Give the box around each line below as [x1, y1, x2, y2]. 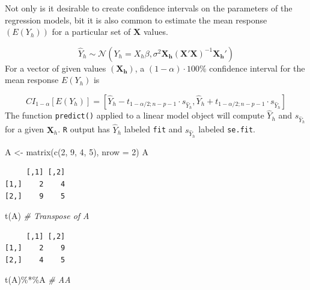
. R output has [58, 123, 110, 135]
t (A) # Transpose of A [5, 209, 90, 222]
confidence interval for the [209, 61, 305, 74]
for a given [5, 123, 44, 135]
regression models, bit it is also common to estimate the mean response [5, 13, 267, 26]
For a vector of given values [5, 61, 106, 74]
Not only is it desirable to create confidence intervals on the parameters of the [5, 2, 293, 14]
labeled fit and [124, 123, 183, 135]
